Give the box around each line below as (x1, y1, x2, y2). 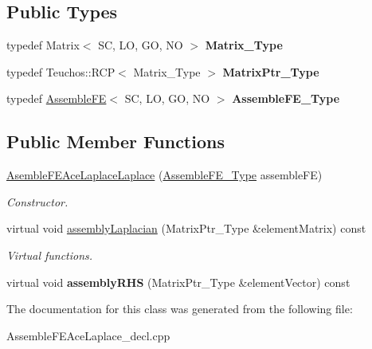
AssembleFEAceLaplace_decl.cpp (6, 327, 170, 343)
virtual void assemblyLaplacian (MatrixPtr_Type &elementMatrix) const (6, 220, 366, 237)
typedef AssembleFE (6, 90, 107, 107)
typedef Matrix (6, 37, 80, 53)
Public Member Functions (6, 129, 225, 154)
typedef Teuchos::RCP (6, 63, 116, 80)
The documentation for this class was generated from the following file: (6, 300, 353, 317)
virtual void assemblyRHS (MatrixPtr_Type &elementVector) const (6, 273, 350, 290)
